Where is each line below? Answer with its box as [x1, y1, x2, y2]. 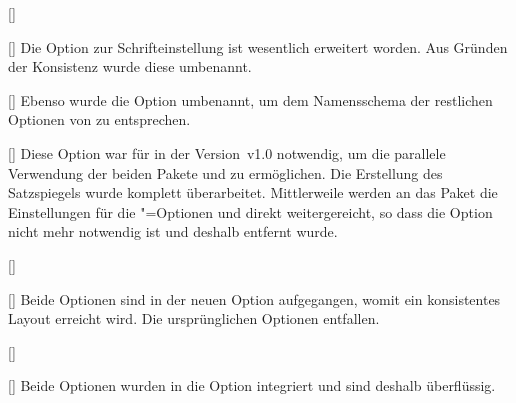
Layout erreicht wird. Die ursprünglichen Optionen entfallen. [8, 308, 380, 329]
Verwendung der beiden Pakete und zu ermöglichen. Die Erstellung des [8, 162, 443, 183]
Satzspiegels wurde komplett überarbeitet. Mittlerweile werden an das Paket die [8, 182, 498, 203]
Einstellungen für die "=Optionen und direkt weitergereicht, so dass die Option [8, 201, 493, 222]
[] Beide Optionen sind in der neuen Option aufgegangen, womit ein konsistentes [8, 288, 501, 309]
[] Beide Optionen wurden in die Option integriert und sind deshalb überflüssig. [8, 375, 496, 396]
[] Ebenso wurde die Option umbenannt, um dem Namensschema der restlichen [8, 89, 493, 110]
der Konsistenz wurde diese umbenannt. [8, 56, 252, 77]
